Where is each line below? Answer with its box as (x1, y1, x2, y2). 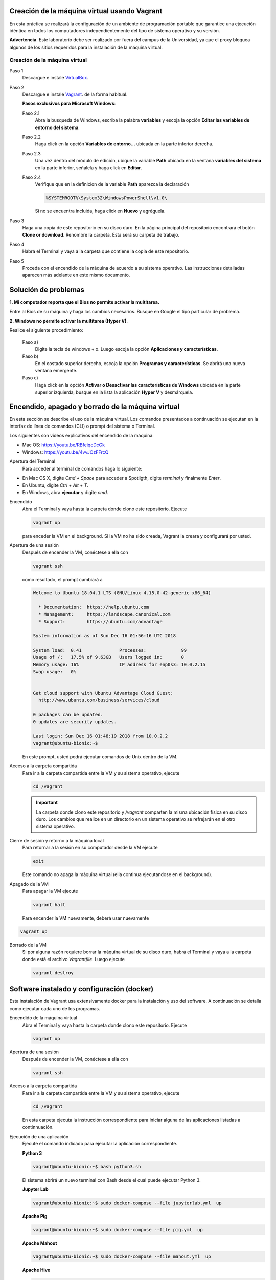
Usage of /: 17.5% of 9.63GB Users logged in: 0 (33, 654, 184, 660)
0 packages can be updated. (33, 712, 103, 718)
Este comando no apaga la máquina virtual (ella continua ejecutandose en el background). (22, 871, 212, 878)
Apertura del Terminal (9, 458, 56, 464)
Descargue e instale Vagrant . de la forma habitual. (22, 91, 128, 97)
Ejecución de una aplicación (9, 1133, 69, 1139)
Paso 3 (9, 218, 25, 224)
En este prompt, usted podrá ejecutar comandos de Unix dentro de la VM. (22, 753, 178, 760)
